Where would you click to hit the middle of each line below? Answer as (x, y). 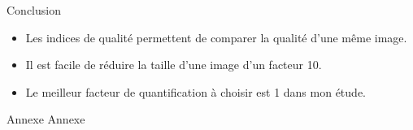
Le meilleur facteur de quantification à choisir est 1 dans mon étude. (196, 91)
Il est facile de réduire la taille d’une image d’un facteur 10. (174, 65)
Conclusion (34, 10)
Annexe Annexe (46, 119)
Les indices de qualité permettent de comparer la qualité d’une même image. (216, 37)
